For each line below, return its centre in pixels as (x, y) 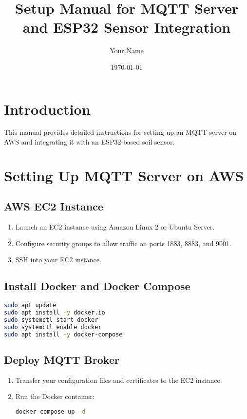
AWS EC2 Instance (54, 206)
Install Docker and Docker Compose (97, 286)
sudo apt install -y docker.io (55, 313)
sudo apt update (30, 305)
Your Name (127, 51)
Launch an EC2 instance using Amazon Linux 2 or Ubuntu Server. (115, 227)
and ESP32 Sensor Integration (127, 27)
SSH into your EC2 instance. (58, 260)
